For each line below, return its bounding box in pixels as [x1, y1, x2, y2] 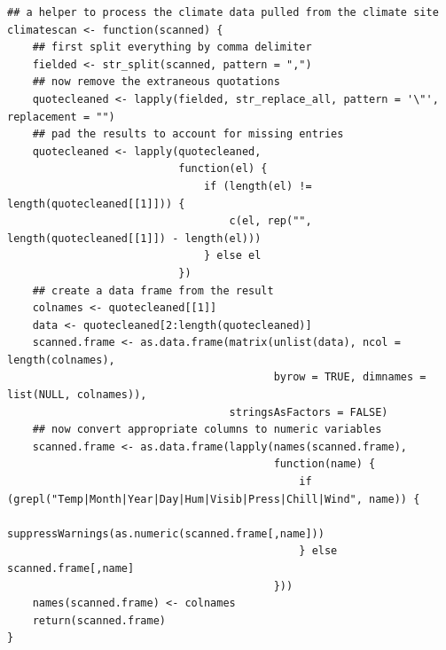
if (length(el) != [203, 179, 312, 192]
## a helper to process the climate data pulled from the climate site [7, 6, 439, 19]
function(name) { [273, 458, 376, 471]
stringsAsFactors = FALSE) [229, 405, 388, 419]
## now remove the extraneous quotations [32, 75, 280, 89]
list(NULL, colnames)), [7, 388, 147, 402]
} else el [203, 249, 262, 262]
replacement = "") [7, 110, 115, 123]
